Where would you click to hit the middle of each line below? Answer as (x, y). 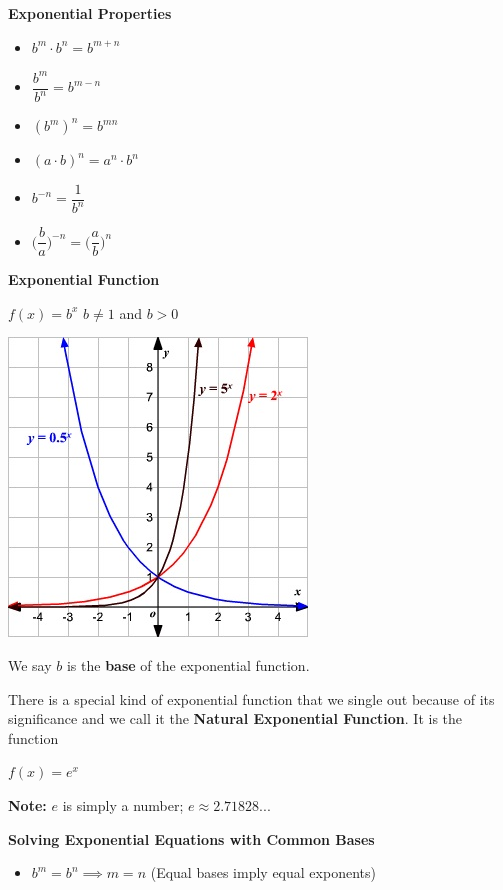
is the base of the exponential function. (188, 664)
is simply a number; (123, 804)
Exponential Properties (90, 13)
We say (30, 664)
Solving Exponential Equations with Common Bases (191, 838)
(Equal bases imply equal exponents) (263, 872)
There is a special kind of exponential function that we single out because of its (251, 698)
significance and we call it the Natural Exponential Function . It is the (235, 718)
